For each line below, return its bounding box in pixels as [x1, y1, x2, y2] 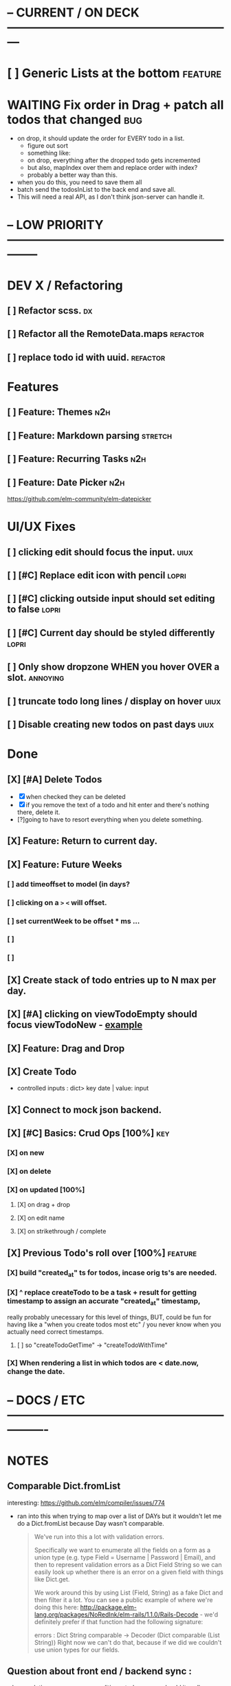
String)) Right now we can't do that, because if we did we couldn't [34, 1638, 222, 1646]
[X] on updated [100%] [7, 1185, 85, 1194]
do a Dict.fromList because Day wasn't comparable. [16, 1519, 164, 1527]
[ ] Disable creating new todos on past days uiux [7, 719, 214, 730]
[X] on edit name [16, 1214, 65, 1222]
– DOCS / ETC [7, 1392, 86, 1408]
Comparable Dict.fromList [7, 1480, 121, 1492]
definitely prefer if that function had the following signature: [34, 1617, 203, 1625]
